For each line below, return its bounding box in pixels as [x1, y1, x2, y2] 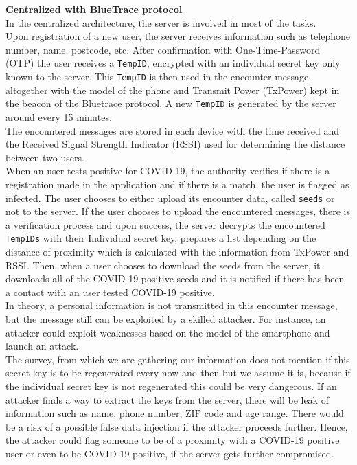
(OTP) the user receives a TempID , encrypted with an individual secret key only [5, 56, 341, 70]
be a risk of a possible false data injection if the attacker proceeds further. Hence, [5, 419, 348, 433]
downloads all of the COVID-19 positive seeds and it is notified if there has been [5, 271, 345, 286]
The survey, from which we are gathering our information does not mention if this [5, 352, 350, 366]
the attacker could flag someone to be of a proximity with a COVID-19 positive [5, 433, 340, 447]
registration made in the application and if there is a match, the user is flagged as [5, 177, 349, 191]
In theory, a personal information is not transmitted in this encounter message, [5, 298, 338, 313]
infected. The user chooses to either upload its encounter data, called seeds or [5, 190, 335, 205]
